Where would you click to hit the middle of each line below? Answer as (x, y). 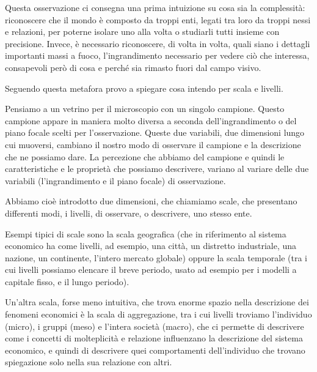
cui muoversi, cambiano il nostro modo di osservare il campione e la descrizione (153, 144)
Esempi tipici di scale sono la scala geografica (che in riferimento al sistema (146, 233)
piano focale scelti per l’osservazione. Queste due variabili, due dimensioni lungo (155, 132)
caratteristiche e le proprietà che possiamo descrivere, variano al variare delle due (157, 169)
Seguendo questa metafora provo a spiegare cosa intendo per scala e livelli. (144, 88)
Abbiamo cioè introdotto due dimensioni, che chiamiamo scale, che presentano (151, 201)
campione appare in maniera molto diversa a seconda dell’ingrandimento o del (151, 120)
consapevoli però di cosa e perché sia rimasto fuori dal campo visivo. (133, 67)
